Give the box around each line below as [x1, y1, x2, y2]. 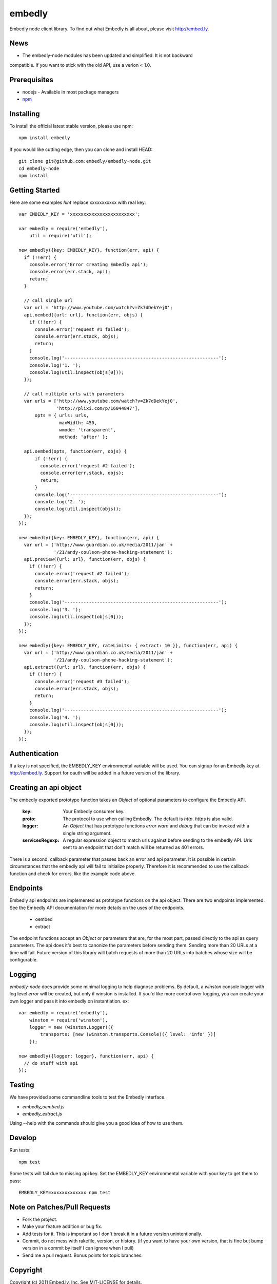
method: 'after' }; [59, 434, 108, 440]
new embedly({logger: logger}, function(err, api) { [18, 1053, 154, 1059]
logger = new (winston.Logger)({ [29, 1025, 114, 1030]
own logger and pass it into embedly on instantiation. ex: [9, 998, 129, 1004]
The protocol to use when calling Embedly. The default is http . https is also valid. [63, 816, 233, 822]
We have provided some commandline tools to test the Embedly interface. [9, 1094, 166, 1100]
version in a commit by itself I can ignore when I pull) [22, 1245, 134, 1251]
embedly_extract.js [22, 1111, 63, 1117]
